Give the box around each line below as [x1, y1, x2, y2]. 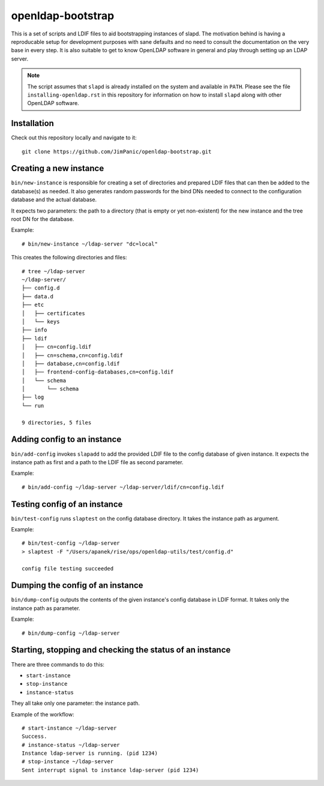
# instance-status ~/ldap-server [22, 742, 120, 748]
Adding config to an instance [11, 434, 122, 444]
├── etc [22, 301, 44, 309]
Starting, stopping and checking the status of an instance [11, 645, 231, 655]
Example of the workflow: [11, 710, 74, 718]
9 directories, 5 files [22, 419, 92, 426]
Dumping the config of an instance [11, 580, 143, 591]
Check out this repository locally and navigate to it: [11, 134, 137, 141]
